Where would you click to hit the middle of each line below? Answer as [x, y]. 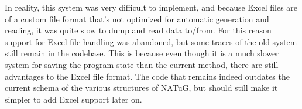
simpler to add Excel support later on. [73, 99]
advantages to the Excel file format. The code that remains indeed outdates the [147, 76]
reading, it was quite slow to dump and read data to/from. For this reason [138, 30]
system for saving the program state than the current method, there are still [142, 64]
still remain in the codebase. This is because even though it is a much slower [142, 53]
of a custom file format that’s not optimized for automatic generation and [137, 18]
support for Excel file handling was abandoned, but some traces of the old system [151, 41]
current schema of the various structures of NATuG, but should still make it [141, 88]
